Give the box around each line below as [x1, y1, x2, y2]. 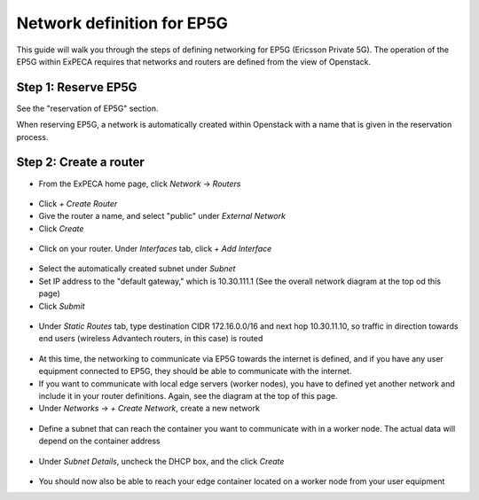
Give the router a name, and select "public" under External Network [38, 211, 286, 222]
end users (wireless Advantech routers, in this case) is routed [38, 333, 263, 344]
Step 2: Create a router [16, 155, 145, 170]
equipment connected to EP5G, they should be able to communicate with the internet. [38, 366, 352, 377]
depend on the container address [38, 435, 161, 447]
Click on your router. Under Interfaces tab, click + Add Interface [38, 244, 272, 254]
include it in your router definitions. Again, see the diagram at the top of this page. [38, 391, 338, 401]
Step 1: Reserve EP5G [16, 80, 137, 95]
